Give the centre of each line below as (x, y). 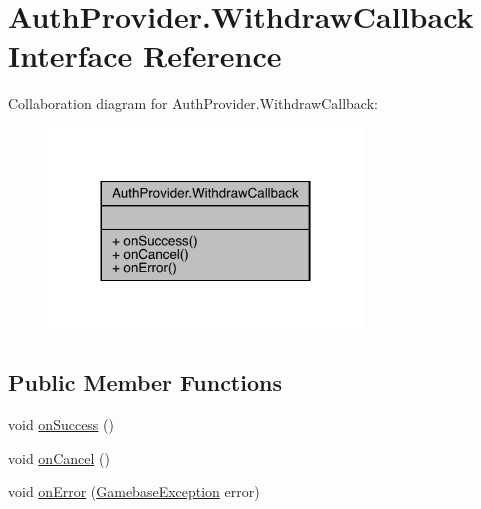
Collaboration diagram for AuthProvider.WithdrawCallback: (193, 103)
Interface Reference (145, 55)
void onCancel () (59, 457)
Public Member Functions (145, 382)
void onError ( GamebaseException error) (134, 491)
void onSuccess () (61, 424)
